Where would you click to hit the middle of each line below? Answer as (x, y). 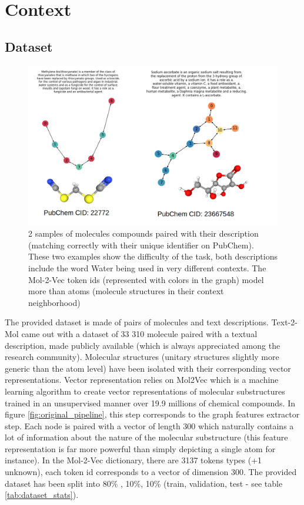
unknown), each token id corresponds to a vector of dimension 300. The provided (151, 472)
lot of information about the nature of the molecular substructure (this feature (146, 437)
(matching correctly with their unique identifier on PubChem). (141, 245)
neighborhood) (54, 302)
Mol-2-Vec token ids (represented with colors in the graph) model (146, 279)
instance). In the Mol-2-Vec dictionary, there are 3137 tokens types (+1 (133, 460)
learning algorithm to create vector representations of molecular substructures (145, 391)
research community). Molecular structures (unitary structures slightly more (142, 357)
